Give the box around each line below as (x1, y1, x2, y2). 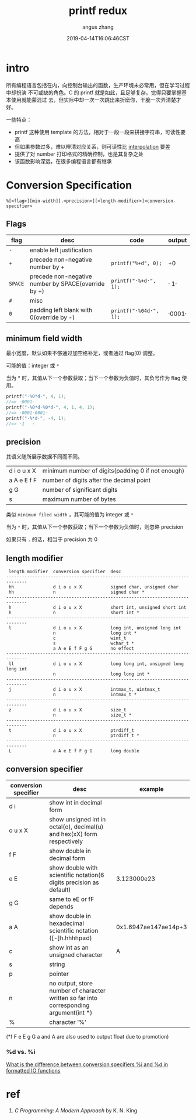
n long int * (52, 631, 137, 636)
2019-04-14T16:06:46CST (66, 35, 130, 42)
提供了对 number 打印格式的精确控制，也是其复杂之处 (14, 150, 144, 157)
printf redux (68, 4, 128, 18)
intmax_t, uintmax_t (110, 687, 160, 693)
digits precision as (49, 878, 99, 886)
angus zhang (82, 23, 114, 30)
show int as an (49, 943, 89, 951)
